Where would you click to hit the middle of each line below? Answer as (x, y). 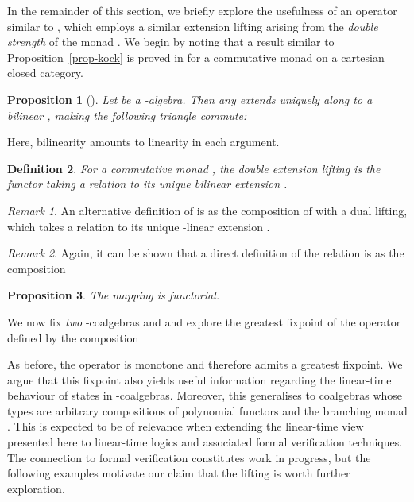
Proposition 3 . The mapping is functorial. (114, 295)
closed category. (45, 73)
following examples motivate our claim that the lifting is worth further (179, 473)
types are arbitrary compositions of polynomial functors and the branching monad (207, 410)
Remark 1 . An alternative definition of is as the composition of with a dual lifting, (207, 210)
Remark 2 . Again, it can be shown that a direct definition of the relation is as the (206, 253)
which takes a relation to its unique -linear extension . (139, 226)
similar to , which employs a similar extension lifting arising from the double (193, 26)
